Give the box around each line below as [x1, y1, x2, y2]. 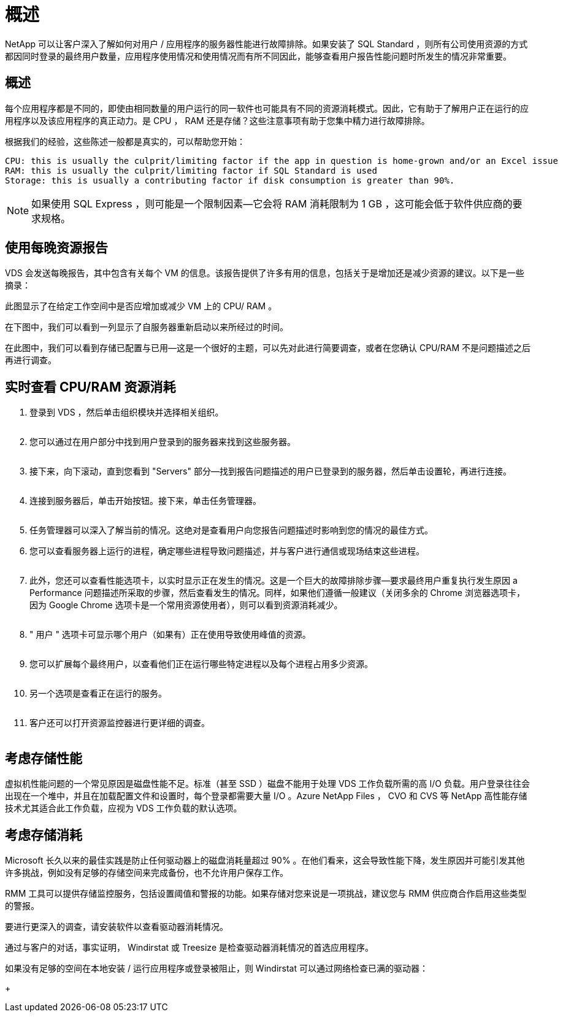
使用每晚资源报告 [5, 240, 108, 256]
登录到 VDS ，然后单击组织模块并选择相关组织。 [29, 407, 224, 418]
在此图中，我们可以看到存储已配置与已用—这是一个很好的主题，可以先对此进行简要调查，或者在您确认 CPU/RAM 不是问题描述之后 [5, 342, 531, 354]
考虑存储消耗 [5, 827, 82, 843]
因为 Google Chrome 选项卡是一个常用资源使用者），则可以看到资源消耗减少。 [29, 600, 343, 611]
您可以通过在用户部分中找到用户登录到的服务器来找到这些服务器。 [29, 436, 296, 447]
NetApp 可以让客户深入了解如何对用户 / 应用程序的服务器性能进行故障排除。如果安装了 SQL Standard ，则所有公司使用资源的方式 [5, 38, 528, 49]
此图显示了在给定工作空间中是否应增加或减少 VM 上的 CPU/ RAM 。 [5, 301, 277, 312]
